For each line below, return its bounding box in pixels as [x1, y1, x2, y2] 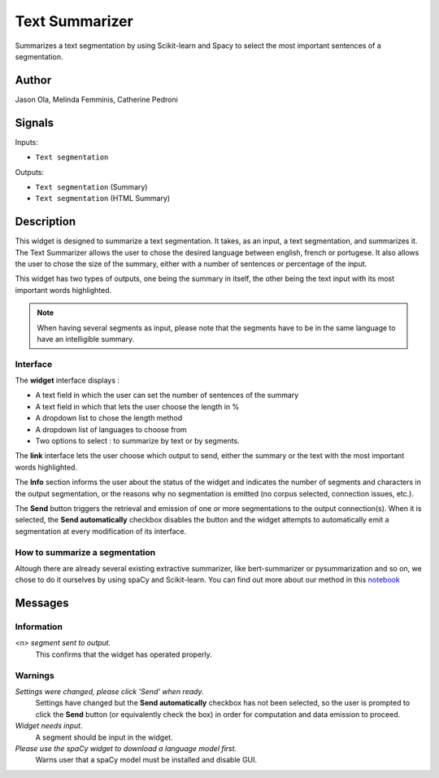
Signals [15, 116, 54, 129]
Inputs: [15, 137, 38, 146]
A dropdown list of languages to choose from [35, 424, 187, 435]
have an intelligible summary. [37, 334, 135, 343]
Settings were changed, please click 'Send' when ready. [15, 687, 204, 696]
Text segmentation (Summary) [35, 181, 148, 191]
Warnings [15, 670, 54, 681]
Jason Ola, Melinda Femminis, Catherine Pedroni [15, 94, 178, 104]
